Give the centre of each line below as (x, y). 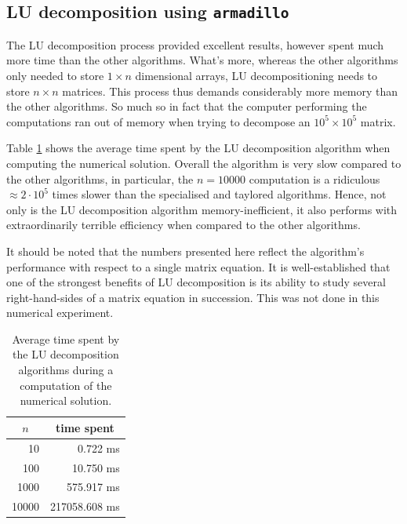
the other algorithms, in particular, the (100, 178)
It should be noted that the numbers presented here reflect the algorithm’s (185, 251)
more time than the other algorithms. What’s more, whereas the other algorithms (202, 60)
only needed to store (55, 75)
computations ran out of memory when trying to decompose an (158, 121)
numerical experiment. (60, 313)
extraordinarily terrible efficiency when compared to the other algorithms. (184, 225)
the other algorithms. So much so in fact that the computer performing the (187, 106)
